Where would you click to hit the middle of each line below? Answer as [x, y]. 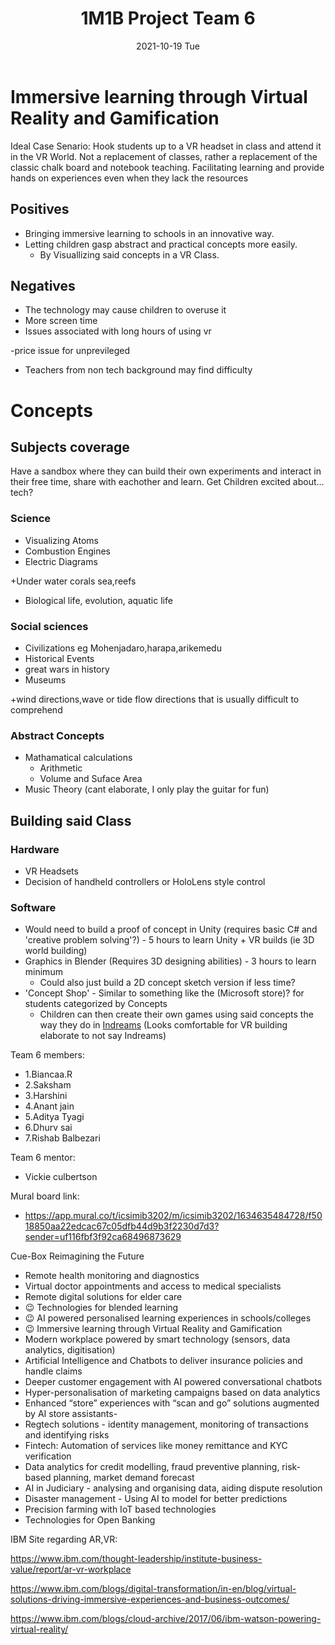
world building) [56, 951]
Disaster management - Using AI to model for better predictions [156, 1499]
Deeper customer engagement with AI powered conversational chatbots [173, 1382]
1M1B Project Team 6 [168, 18]
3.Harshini [46, 1096]
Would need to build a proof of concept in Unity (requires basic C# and [171, 929]
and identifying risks [67, 1435]
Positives [40, 209]
